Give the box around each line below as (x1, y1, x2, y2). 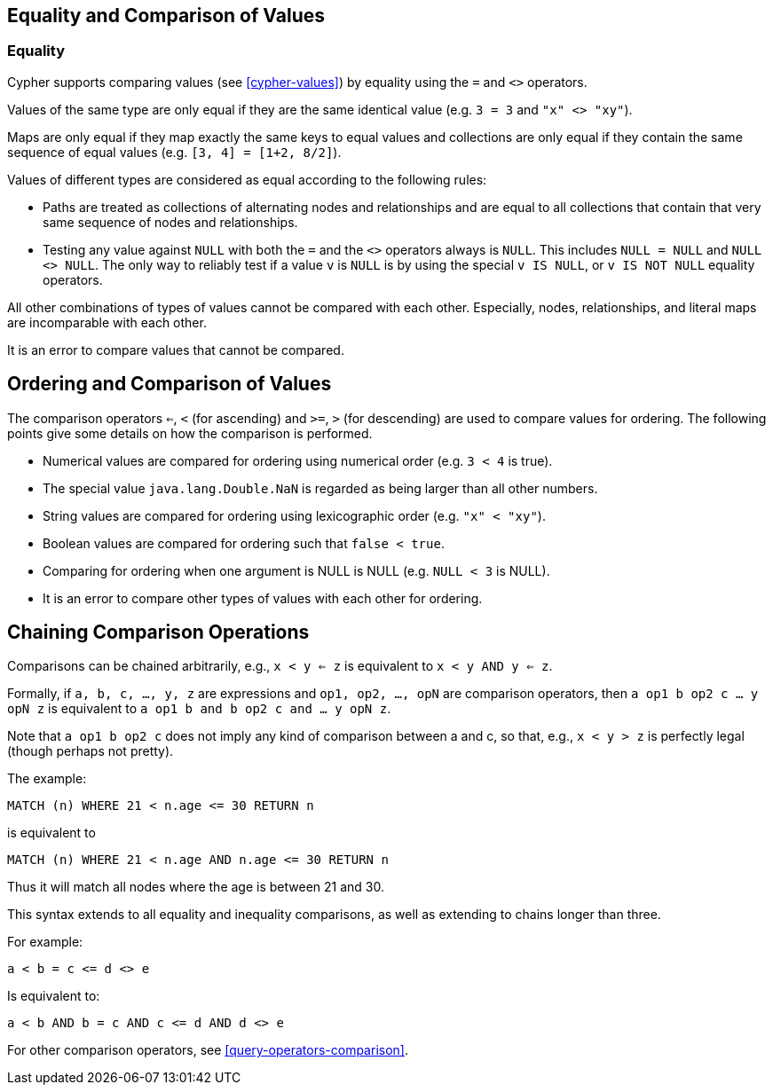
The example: (7, 771, 87, 787)
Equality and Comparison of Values (7, 4, 325, 27)
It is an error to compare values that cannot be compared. (7, 342, 344, 357)
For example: (7, 934, 83, 950)
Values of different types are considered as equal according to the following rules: (7, 171, 487, 187)
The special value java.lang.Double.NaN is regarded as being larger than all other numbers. (43, 480, 598, 496)
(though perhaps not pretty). (7, 743, 174, 759)
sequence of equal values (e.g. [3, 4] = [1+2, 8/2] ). (7, 144, 342, 160)
